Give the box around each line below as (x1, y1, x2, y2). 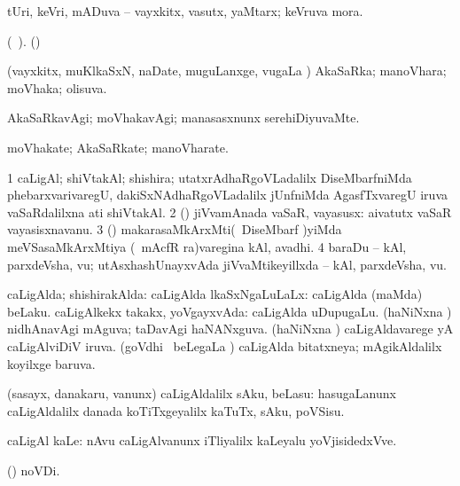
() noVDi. (7, 460, 60, 479)
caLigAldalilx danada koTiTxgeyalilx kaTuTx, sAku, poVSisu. (7, 401, 345, 419)
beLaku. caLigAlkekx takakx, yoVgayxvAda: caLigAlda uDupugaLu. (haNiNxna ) (7, 302, 452, 320)
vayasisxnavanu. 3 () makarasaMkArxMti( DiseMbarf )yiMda (7, 220, 342, 239)
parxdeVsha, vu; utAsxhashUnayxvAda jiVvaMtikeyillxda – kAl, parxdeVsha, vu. (7, 255, 447, 273)
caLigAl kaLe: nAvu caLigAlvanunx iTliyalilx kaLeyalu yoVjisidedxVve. (7, 431, 397, 450)
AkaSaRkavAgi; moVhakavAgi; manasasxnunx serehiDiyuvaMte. (7, 108, 360, 127)
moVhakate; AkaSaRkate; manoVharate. (7, 137, 229, 156)
